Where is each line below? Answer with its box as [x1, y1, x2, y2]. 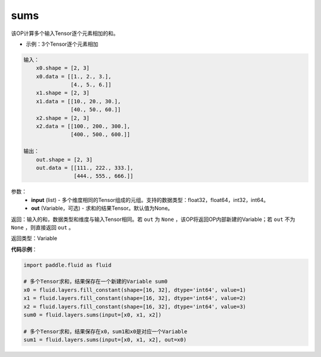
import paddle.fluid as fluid [23, 261, 112, 268]
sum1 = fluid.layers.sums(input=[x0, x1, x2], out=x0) [23, 336, 187, 343]
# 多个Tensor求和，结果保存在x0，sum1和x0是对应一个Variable [23, 328, 187, 335]
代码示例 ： [11, 245, 37, 252]
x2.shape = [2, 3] [36, 115, 90, 121]
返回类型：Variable [11, 235, 58, 242]
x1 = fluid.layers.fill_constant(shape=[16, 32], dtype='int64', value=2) [23, 295, 247, 302]
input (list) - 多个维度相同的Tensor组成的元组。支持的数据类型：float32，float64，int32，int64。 [31, 196, 269, 203]
